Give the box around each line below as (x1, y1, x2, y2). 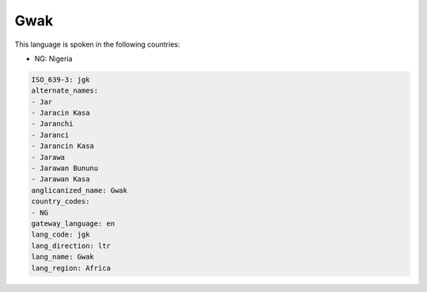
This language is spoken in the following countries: (14, 40, 180, 49)
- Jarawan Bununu (31, 164, 99, 173)
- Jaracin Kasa (31, 108, 90, 118)
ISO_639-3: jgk (31, 75, 90, 84)
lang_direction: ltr (31, 241, 111, 250)
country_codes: (31, 197, 90, 206)
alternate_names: (31, 86, 99, 95)
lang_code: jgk (31, 230, 90, 239)
